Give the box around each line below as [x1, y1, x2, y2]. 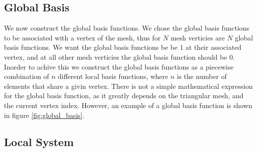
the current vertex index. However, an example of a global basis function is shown [4, 100, 253, 110]
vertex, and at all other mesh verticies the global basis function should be [4, 51, 227, 62]
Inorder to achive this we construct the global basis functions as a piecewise [4, 61, 234, 72]
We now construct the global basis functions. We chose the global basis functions [4, 23, 250, 33]
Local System [4, 134, 74, 149]
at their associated [185, 42, 242, 52]
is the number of [177, 71, 227, 81]
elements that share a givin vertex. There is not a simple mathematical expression [4, 80, 253, 91]
